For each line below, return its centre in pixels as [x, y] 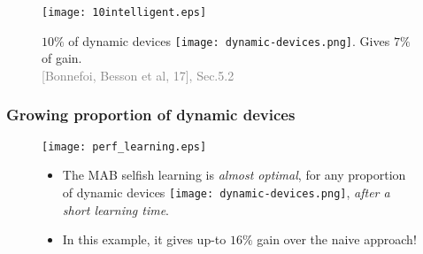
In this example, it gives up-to [144, 239]
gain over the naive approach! [337, 239]
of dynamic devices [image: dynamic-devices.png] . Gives [229, 40]
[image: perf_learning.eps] [124, 146]
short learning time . [116, 209]
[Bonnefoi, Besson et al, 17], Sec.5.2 [138, 75]
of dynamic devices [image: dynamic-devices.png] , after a [226, 192]
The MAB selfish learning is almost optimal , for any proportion [234, 175]
